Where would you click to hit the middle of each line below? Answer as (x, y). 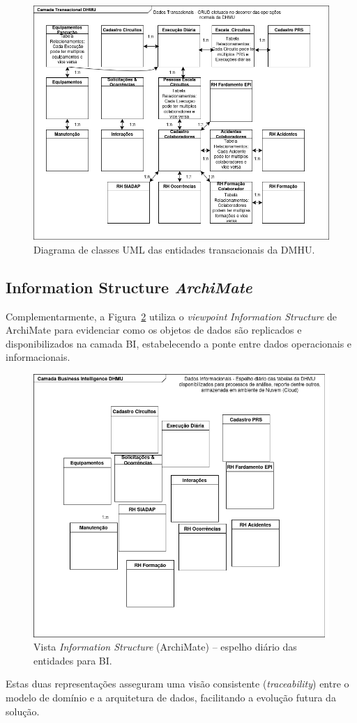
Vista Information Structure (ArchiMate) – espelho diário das (165, 647)
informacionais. (38, 357)
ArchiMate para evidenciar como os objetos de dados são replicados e (154, 330)
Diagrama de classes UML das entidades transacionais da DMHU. (174, 249)
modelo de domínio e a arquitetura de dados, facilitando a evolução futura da (171, 697)
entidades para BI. (73, 660)
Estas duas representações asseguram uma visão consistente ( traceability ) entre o (177, 684)
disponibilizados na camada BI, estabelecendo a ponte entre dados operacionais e (179, 343)
